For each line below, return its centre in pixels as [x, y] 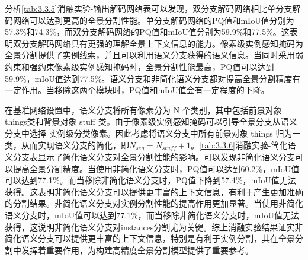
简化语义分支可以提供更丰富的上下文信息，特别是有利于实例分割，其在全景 [150, 238]
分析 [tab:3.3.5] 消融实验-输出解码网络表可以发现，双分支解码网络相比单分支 [149, 8]
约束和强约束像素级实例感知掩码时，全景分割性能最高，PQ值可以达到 [139, 66]
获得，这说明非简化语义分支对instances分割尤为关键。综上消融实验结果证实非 [154, 226]
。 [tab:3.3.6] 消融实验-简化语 [243, 145]
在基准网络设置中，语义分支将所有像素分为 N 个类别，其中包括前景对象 [143, 110]
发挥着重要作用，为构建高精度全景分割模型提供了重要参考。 [137, 250]
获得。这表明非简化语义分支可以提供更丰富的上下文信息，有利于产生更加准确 [154, 191]
